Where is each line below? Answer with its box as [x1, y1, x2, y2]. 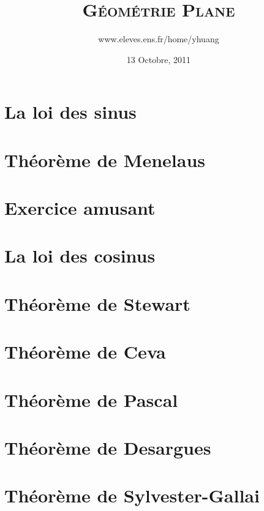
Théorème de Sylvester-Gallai [4, 483, 260, 508]
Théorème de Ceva [4, 339, 166, 364]
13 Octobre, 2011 [126, 53, 191, 65]
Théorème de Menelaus [4, 147, 206, 172]
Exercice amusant [4, 195, 156, 220]
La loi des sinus [4, 99, 137, 124]
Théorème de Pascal [4, 387, 178, 412]
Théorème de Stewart [4, 291, 190, 316]
